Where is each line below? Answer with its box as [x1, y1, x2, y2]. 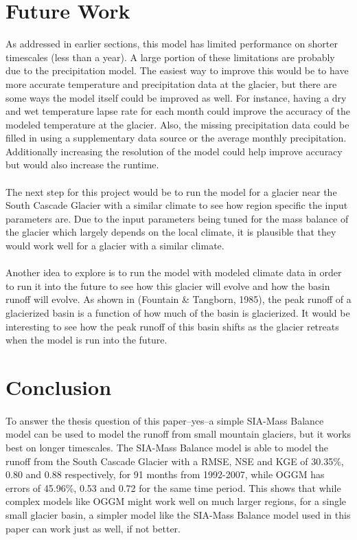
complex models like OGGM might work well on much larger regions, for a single [5, 494, 347, 508]
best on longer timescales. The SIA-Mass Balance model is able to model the [5, 440, 329, 454]
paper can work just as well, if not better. [5, 521, 181, 535]
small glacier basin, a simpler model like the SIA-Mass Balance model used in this [5, 507, 351, 521]
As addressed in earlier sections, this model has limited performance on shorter [5, 36, 338, 51]
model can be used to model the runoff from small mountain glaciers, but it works [5, 427, 351, 441]
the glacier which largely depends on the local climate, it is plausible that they [5, 225, 336, 239]
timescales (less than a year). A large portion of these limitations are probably [5, 49, 335, 64]
